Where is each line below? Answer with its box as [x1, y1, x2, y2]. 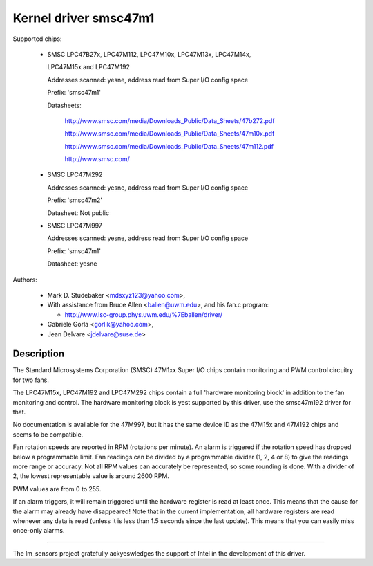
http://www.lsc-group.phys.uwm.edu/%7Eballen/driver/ [64, 310, 223, 318]
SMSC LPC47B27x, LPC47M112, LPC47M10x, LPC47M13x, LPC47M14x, [47, 50, 251, 58]
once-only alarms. [12, 527, 65, 535]
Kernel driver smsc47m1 [12, 10, 155, 26]
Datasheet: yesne [47, 259, 97, 268]
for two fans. [12, 376, 50, 384]
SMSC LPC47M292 [47, 170, 103, 179]
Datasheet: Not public [47, 208, 110, 217]
